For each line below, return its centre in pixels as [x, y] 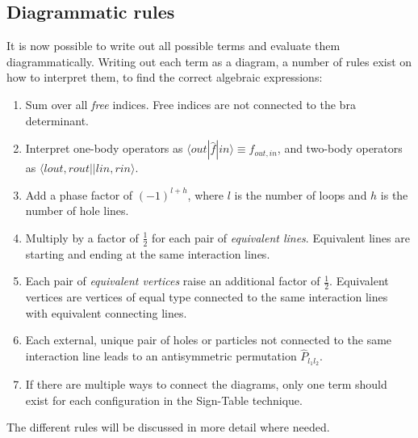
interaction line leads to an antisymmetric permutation [161, 356]
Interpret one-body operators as [104, 148]
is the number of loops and [301, 194]
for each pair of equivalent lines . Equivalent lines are [281, 237]
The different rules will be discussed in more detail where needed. [168, 427]
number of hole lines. [77, 211]
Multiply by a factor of [82, 237]
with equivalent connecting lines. [106, 312]
